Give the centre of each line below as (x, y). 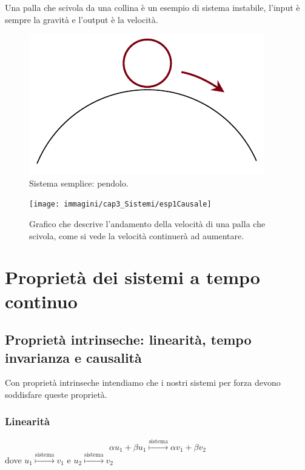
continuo (41, 301)
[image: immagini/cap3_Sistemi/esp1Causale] (120, 204)
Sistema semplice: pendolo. (79, 183)
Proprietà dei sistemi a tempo (132, 277)
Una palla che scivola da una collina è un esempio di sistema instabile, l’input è (152, 7)
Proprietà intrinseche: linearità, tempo (128, 339)
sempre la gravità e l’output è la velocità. (82, 19)
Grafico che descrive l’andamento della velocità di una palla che (147, 224)
